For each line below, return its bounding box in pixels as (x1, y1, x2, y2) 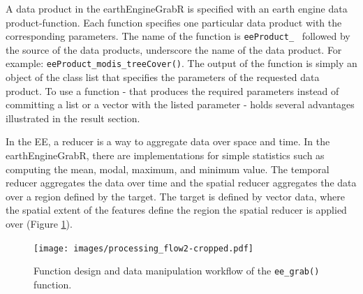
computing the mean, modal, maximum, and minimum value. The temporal (6, 161, 329, 176)
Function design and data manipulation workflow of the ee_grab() (34, 263, 320, 278)
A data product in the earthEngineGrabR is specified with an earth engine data (6, 1, 348, 15)
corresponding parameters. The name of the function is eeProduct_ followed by (6, 29, 350, 43)
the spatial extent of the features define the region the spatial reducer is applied (6, 203, 347, 217)
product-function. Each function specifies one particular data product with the (6, 15, 342, 29)
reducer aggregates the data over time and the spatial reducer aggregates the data (6, 175, 357, 190)
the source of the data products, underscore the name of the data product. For (6, 42, 342, 57)
